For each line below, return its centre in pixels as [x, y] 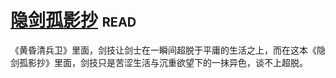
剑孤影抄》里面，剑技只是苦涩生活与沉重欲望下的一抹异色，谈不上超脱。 [159, 62]
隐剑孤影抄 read [73, 20]
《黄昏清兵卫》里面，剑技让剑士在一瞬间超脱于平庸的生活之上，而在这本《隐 [168, 50]
